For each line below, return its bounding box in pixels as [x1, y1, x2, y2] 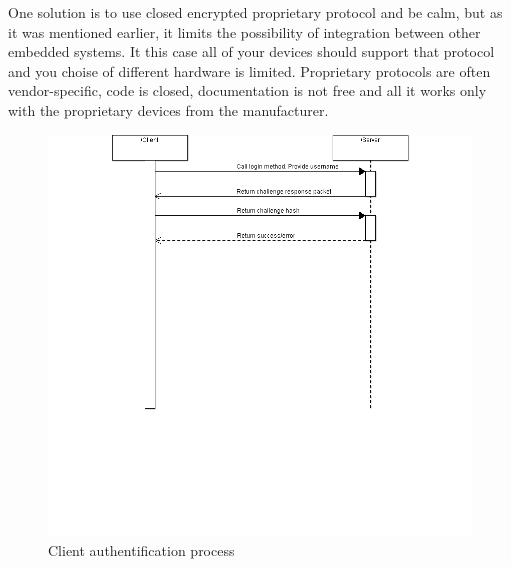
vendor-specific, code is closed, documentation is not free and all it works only [8, 80, 487, 101]
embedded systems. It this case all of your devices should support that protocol [8, 41, 495, 62]
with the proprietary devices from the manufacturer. [8, 99, 329, 120]
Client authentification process [48, 540, 235, 561]
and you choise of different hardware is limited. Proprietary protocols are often [8, 60, 491, 81]
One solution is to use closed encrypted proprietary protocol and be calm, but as [8, 2, 503, 22]
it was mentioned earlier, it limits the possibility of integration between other [8, 21, 481, 42]
